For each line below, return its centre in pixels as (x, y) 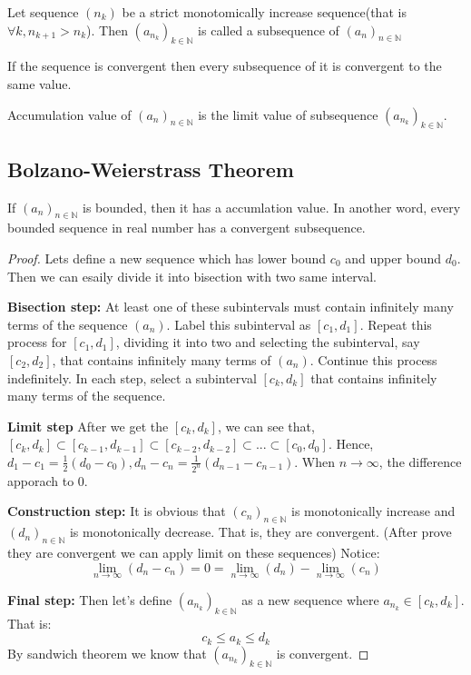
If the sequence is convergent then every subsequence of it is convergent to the (225, 66)
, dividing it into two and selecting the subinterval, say (268, 342)
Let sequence (43, 12)
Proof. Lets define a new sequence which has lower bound (167, 258)
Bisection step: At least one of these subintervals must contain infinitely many (231, 307)
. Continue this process (373, 359)
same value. (39, 83)
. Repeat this (396, 324)
